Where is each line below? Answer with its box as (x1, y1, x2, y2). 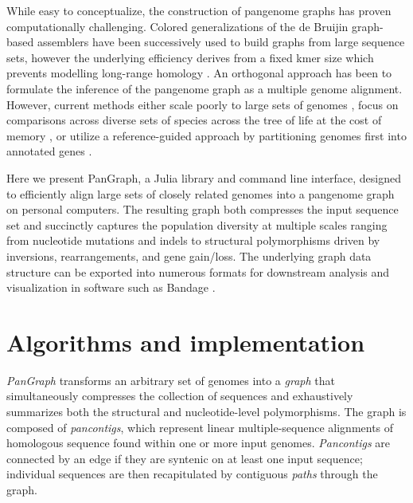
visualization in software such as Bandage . (6, 279, 216, 296)
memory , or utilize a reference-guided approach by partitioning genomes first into (6, 127, 407, 143)
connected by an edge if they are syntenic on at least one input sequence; (6, 450, 363, 466)
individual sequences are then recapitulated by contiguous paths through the (6, 466, 378, 482)
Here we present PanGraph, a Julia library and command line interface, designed (6, 169, 401, 186)
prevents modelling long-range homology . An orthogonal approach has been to (6, 65, 392, 81)
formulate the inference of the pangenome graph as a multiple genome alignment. (6, 80, 403, 96)
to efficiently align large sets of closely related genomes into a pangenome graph (6, 185, 395, 202)
